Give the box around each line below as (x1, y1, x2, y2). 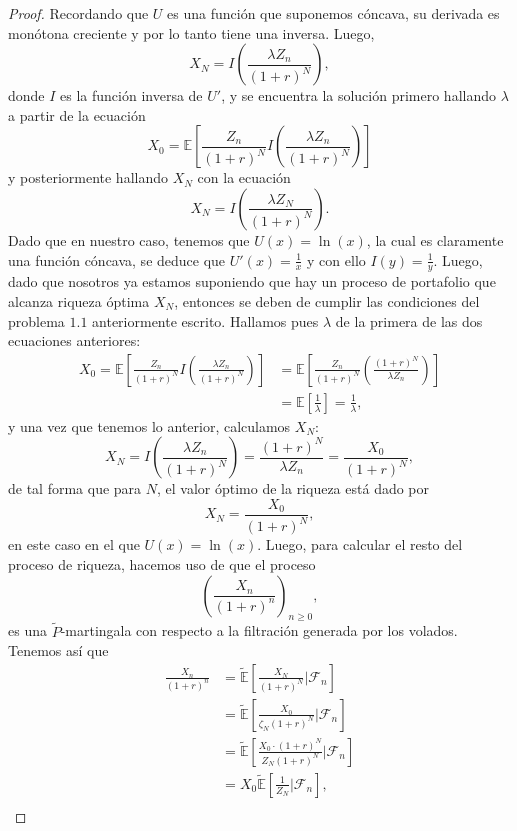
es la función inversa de (60, 85, 203, 106)
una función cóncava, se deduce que (8, 249, 226, 270)
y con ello (307, 249, 366, 270)
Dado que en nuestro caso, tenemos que (8, 229, 250, 250)
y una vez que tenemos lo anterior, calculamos (8, 415, 291, 436)
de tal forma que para (8, 478, 142, 499)
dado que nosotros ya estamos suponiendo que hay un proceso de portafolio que (8, 271, 496, 292)
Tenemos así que (8, 640, 109, 661)
